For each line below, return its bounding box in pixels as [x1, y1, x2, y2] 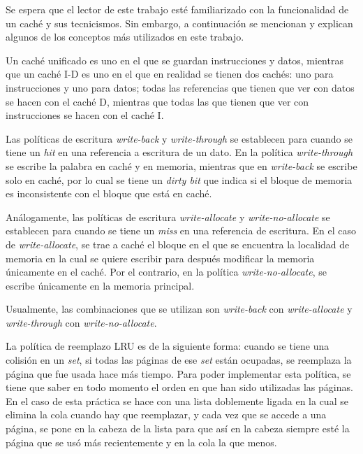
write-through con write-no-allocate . [6, 315, 157, 329]
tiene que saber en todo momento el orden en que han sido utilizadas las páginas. [6, 380, 353, 395]
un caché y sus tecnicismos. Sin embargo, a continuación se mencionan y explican [6, 15, 353, 30]
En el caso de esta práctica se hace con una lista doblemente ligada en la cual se [6, 393, 348, 408]
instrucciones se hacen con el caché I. [6, 108, 164, 122]
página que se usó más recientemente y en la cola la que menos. [6, 434, 277, 449]
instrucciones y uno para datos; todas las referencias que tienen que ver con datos [6, 80, 355, 94]
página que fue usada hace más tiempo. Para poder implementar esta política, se [6, 366, 351, 381]
